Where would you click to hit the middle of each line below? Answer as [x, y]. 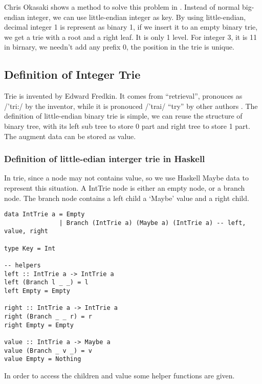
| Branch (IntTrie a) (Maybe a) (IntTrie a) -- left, [152, 223]
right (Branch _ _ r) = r [48, 317]
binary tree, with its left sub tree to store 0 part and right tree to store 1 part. [127, 126]
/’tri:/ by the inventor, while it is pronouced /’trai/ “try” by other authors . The [131, 106]
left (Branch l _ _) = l [46, 283]
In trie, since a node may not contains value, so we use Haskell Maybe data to [126, 178]
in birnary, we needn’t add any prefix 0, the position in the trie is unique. [119, 47]
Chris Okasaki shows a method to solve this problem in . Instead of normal [122, 7]
